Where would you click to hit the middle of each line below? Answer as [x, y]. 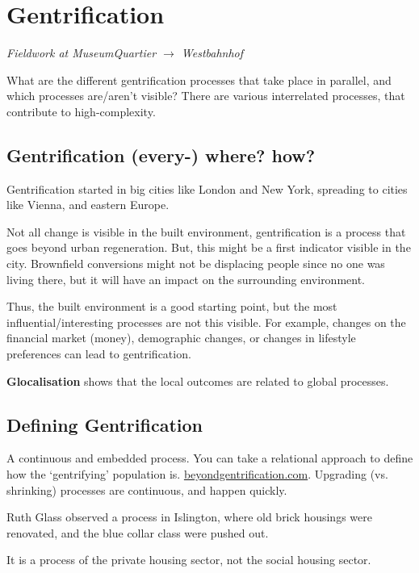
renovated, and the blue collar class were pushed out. [138, 532]
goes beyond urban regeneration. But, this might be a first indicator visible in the [209, 247]
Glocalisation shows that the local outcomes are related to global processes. [198, 381]
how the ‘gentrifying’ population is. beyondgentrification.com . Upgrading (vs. [197, 474]
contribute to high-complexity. [81, 111]
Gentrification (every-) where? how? [161, 155]
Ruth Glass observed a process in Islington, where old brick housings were [189, 517]
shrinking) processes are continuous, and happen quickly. [147, 489]
